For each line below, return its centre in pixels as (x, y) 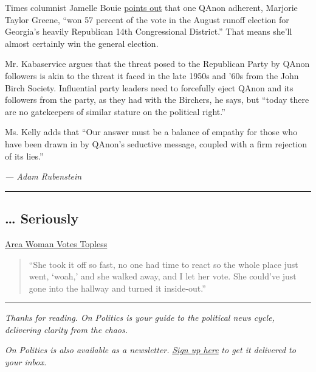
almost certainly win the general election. (82, 43)
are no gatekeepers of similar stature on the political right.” (115, 111)
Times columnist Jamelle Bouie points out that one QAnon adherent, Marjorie (151, 7)
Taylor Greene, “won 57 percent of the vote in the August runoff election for (147, 19)
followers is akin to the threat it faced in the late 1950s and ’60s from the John (152, 75)
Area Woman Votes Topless (56, 243)
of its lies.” (24, 156)
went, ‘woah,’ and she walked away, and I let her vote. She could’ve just (163, 276)
